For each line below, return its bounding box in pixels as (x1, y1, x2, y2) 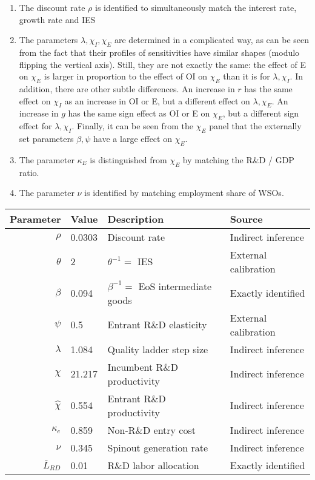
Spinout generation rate (107, 440, 208, 455)
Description (107, 211, 164, 226)
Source (230, 211, 263, 226)
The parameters (19, 33, 78, 46)
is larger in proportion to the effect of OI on (44, 70, 208, 83)
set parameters (19, 132, 74, 144)
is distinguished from (90, 153, 167, 166)
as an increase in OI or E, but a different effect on (64, 94, 250, 107)
